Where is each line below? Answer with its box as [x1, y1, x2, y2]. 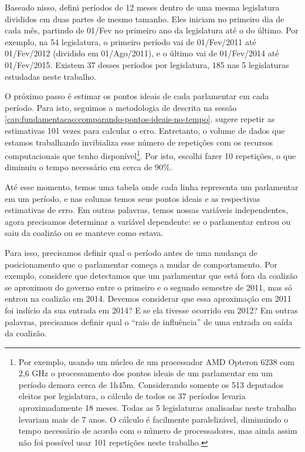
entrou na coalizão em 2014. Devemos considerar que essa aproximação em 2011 [5, 292, 292, 305]
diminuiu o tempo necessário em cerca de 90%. [5, 161, 172, 173]
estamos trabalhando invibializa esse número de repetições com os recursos [5, 136, 273, 148]
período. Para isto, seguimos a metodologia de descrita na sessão [5, 101, 237, 113]
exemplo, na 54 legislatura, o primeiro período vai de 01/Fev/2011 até [5, 35, 256, 48]
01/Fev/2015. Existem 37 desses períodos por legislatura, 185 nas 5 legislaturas [5, 58, 289, 70]
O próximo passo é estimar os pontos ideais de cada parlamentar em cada [5, 90, 269, 102]
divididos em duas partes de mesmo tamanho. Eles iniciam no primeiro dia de [5, 12, 284, 25]
